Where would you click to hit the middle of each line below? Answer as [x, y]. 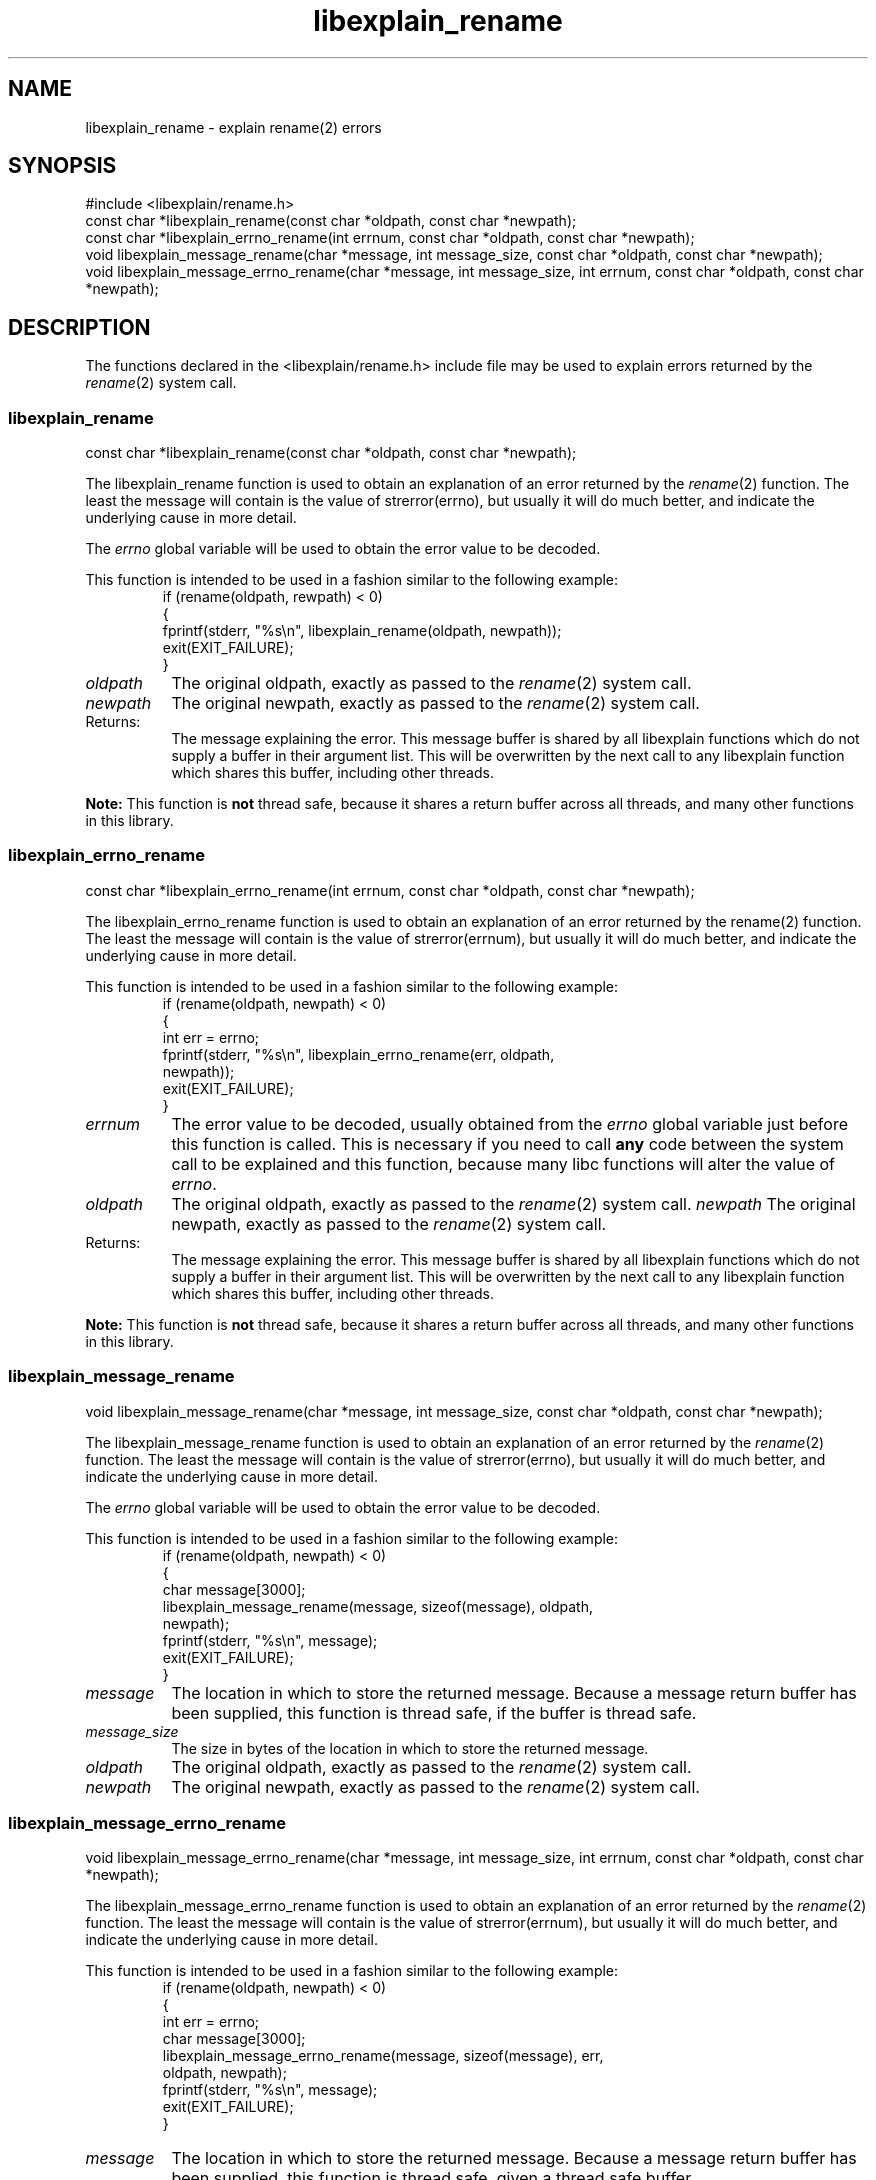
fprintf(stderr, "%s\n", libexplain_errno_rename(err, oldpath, [358, 1054]
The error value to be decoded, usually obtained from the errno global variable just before [509, 1123]
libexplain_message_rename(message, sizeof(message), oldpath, [378, 1606]
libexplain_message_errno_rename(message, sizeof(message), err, [383, 2056]
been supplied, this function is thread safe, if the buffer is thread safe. [434, 1712]
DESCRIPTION [79, 327]
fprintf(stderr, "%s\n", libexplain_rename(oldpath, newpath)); [362, 631]
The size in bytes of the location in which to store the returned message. [410, 1748]
